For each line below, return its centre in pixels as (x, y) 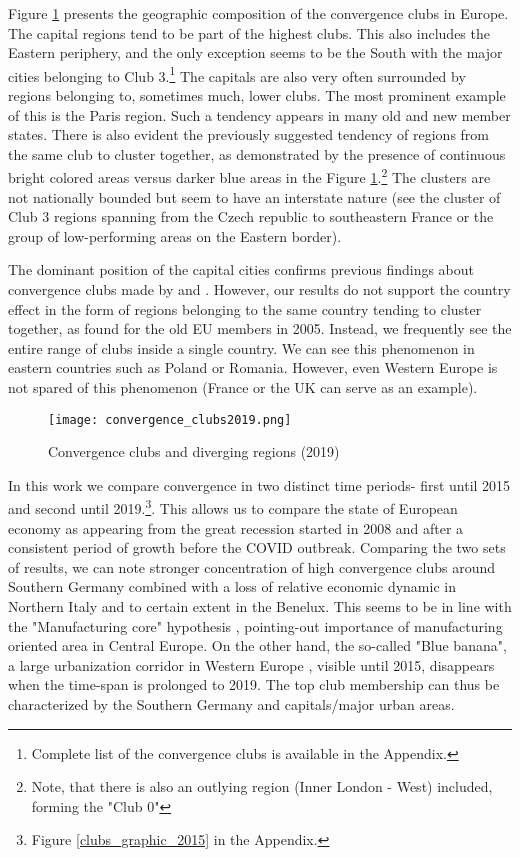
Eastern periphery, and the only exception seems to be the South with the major (255, 52)
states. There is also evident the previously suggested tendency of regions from (249, 134)
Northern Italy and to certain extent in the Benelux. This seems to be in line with (260, 606)
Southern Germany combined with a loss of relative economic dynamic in (232, 586)
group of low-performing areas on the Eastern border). (175, 235)
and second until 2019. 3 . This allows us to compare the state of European (233, 507)
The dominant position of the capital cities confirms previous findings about (241, 269)
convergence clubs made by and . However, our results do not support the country (259, 289)
